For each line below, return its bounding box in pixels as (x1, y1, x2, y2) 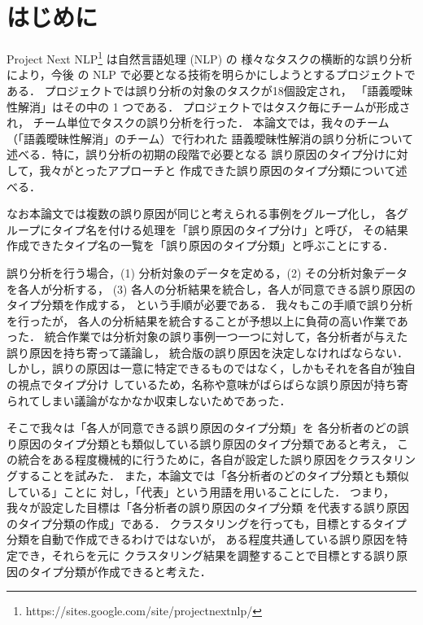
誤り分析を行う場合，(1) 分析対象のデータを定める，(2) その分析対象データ (7, 264, 408, 281)
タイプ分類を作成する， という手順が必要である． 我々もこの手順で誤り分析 (7, 296, 413, 313)
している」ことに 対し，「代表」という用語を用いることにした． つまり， (7, 483, 395, 500)
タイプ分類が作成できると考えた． (28, 562, 211, 579)
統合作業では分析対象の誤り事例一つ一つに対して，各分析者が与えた (44, 328, 408, 345)
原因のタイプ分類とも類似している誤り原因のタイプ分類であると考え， (17, 435, 394, 452)
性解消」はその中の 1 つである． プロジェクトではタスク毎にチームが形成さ (7, 98, 411, 115)
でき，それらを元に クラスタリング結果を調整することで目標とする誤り (17, 547, 397, 563)
